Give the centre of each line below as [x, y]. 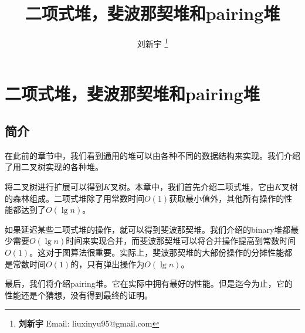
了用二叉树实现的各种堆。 [54, 167]
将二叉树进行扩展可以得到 [54, 186]
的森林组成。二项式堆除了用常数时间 [74, 198]
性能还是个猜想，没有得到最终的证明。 [79, 295]
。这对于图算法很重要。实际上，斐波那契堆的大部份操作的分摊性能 [157, 252]
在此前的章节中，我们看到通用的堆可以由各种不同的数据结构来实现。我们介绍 [152, 155]
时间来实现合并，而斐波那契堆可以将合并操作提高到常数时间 [181, 241]
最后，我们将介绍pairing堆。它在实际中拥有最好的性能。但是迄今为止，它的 [149, 283]
